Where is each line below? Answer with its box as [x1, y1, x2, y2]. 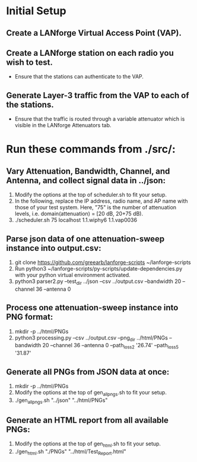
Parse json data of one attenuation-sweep [6, 234, 165, 244]
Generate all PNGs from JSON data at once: [6, 367, 170, 377]
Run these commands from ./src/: [6, 143, 176, 156]
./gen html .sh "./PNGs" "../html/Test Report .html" [14, 448, 126, 457]
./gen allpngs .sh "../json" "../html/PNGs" [14, 397, 108, 405]
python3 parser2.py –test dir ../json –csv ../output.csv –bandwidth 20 [14, 278, 182, 286]
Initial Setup [6, 4, 66, 18]
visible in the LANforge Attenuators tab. [14, 122, 112, 129]
